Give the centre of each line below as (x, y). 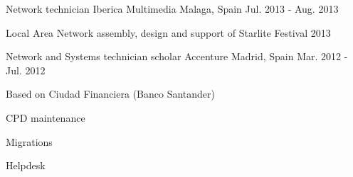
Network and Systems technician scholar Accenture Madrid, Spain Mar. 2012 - (177, 56)
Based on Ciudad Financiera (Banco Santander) (110, 94)
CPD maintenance (46, 117)
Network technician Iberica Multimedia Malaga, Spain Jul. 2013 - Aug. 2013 (172, 8)
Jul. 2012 (26, 70)
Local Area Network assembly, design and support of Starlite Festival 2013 (168, 32)
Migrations (29, 141)
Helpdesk (26, 165)
